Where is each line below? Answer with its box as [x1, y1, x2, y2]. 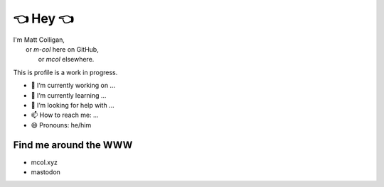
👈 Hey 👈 [13, 11, 74, 26]
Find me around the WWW [13, 139, 133, 152]
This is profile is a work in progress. [13, 68, 118, 76]
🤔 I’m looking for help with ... [31, 101, 114, 109]
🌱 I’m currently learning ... [31, 91, 107, 99]
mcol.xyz [31, 158, 58, 166]
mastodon [31, 167, 60, 176]
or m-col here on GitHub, [26, 45, 99, 53]
